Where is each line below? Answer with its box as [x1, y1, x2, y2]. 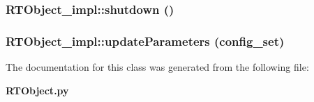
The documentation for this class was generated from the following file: [6, 60, 309, 74]
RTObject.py [6, 83, 69, 97]
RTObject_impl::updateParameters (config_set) [6, 32, 285, 49]
